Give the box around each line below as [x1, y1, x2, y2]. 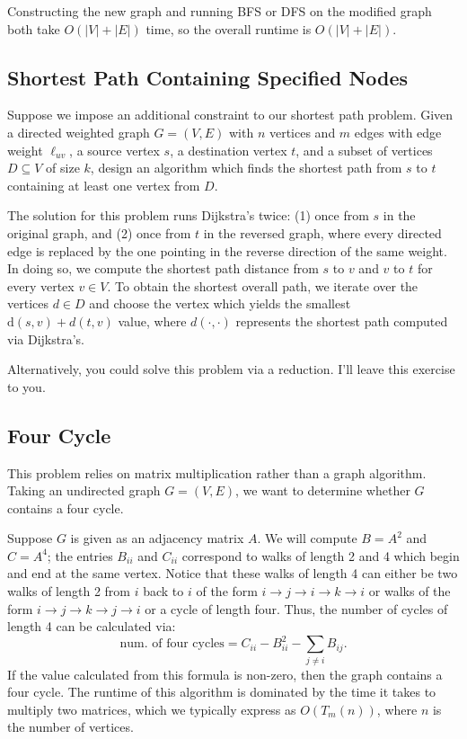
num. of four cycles [119, 637, 225, 651]
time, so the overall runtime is [145, 19, 312, 38]
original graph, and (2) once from [7, 223, 191, 242]
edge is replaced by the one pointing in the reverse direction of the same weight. [7, 241, 447, 260]
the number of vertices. [7, 717, 134, 736]
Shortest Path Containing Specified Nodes [7, 63, 409, 91]
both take [7, 19, 60, 38]
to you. [7, 377, 46, 396]
